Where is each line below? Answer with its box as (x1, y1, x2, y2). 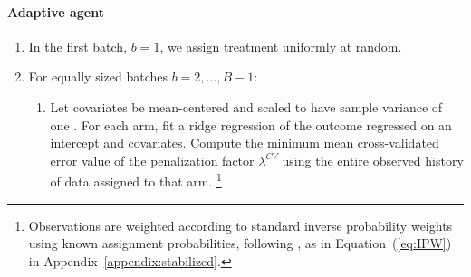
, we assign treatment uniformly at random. (159, 36, 402, 55)
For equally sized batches (28, 67, 168, 86)
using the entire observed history (282, 150, 464, 169)
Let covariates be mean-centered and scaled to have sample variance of (50, 97, 443, 116)
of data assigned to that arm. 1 (50, 169, 222, 191)
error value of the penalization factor (50, 150, 255, 169)
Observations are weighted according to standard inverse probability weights (28, 215, 453, 234)
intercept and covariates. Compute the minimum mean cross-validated (50, 133, 439, 152)
